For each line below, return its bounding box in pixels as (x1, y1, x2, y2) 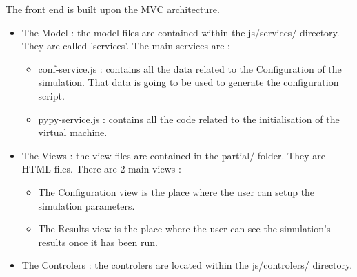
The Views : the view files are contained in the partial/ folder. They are (21, 148, 325, 162)
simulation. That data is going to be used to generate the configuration (38, 75, 339, 89)
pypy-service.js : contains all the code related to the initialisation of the (38, 111, 340, 126)
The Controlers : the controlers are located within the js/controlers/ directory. (21, 258, 353, 272)
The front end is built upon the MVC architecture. (6, 2, 220, 16)
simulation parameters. (38, 198, 135, 212)
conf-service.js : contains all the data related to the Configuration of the (38, 61, 342, 76)
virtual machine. (38, 125, 108, 140)
